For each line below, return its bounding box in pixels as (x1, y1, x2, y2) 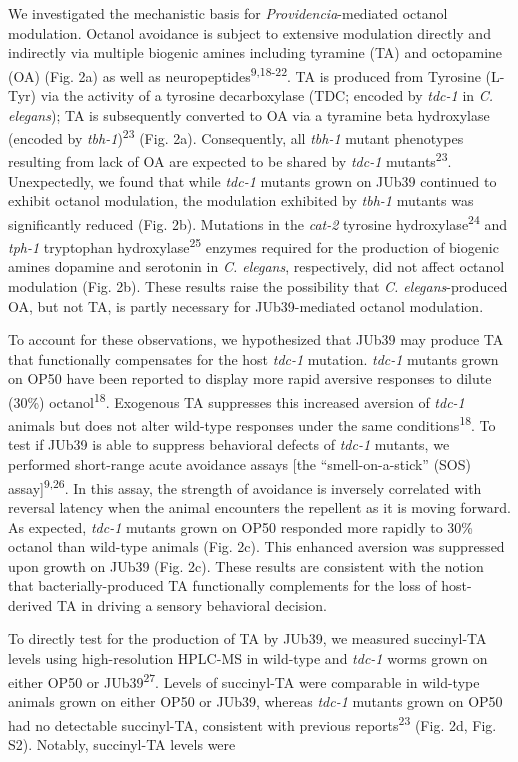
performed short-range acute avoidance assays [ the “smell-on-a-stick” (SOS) (8, 454, 471, 475)
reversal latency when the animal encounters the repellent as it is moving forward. (8, 496, 511, 517)
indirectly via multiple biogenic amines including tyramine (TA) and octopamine (8, 42, 503, 63)
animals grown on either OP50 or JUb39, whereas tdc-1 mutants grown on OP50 (8, 690, 503, 711)
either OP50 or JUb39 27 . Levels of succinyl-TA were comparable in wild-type (8, 668, 480, 692)
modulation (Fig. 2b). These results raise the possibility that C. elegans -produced (8, 276, 508, 296)
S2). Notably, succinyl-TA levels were (8, 733, 236, 754)
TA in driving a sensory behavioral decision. (57, 594, 327, 615)
